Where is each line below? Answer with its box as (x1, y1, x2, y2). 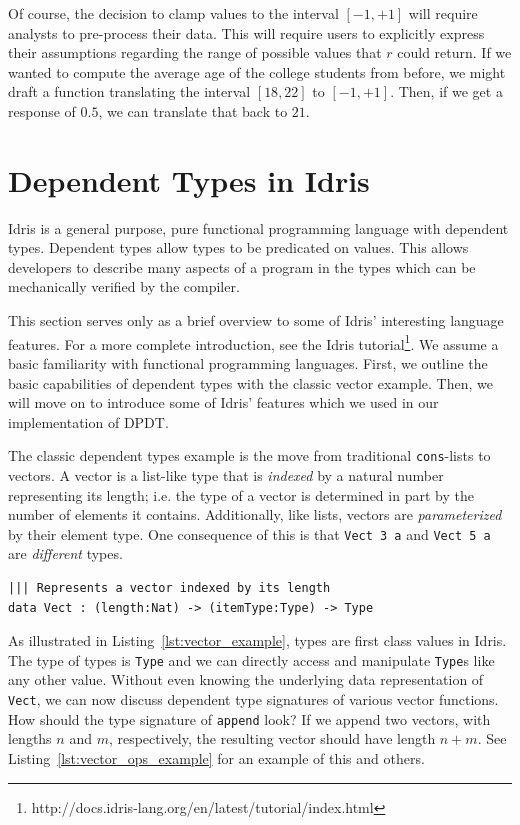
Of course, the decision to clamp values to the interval (8, 3, 339, 23)
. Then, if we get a (390, 81, 503, 102)
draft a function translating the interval (8, 81, 251, 102)
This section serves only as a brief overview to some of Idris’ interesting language (8, 310, 504, 331)
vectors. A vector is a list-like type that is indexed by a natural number (8, 464, 444, 485)
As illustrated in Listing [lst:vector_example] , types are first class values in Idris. (8, 630, 507, 651)
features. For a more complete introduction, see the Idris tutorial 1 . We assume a (8, 330, 499, 354)
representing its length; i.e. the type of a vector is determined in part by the (8, 484, 474, 505)
